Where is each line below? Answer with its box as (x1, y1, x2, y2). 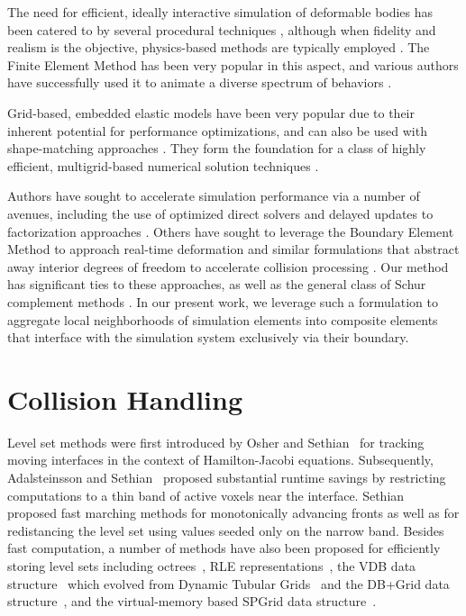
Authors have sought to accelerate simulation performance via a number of (7, 186, 420, 205)
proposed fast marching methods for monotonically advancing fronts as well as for (7, 503, 460, 522)
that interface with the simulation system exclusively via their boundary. (7, 328, 409, 347)
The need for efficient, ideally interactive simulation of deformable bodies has (7, 3, 434, 21)
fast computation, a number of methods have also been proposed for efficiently (7, 539, 441, 557)
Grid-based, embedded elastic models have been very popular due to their (7, 103, 415, 122)
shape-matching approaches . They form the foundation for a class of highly (7, 139, 426, 158)
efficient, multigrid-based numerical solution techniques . (7, 156, 319, 175)
